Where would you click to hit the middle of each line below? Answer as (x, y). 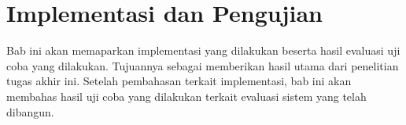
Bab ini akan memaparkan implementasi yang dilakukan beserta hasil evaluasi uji (203, 50)
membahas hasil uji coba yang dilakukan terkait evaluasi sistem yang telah (186, 96)
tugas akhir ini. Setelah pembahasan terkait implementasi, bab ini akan (179, 81)
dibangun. (30, 111)
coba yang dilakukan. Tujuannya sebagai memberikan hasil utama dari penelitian (203, 65)
